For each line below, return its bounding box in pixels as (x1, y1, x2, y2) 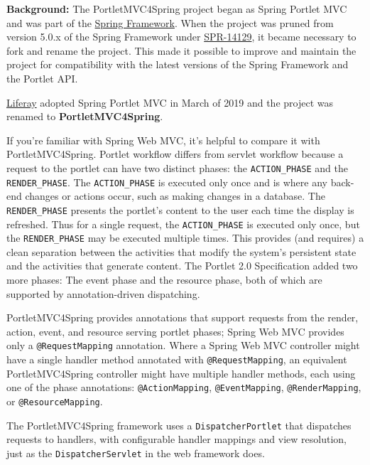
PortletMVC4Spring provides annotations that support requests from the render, (6, 310, 359, 325)
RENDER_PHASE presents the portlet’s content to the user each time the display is (6, 202, 354, 217)
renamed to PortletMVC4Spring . (6, 109, 163, 124)
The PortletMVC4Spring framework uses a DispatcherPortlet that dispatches (6, 417, 352, 432)
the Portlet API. (6, 70, 78, 85)
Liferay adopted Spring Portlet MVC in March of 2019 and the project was (6, 95, 333, 109)
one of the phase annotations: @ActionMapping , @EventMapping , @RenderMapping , (6, 380, 361, 395)
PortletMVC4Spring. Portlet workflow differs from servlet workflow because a (6, 146, 344, 161)
